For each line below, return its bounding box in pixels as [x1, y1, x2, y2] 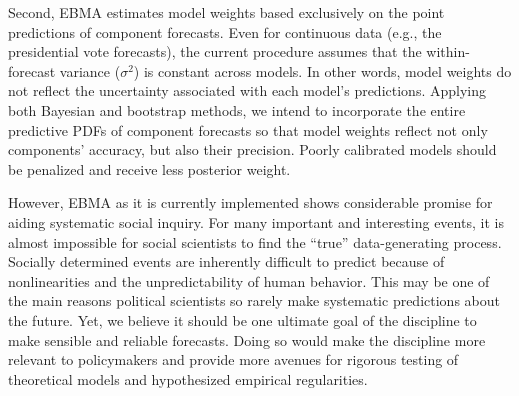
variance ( [59, 60, 121, 81]
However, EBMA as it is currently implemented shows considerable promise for [8, 192, 493, 213]
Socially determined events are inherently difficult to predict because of [8, 251, 445, 272]
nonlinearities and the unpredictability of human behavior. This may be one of [8, 270, 490, 291]
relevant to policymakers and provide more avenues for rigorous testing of [8, 349, 459, 370]
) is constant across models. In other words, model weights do [133, 60, 512, 81]
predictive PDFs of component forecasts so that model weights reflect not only [8, 119, 488, 140]
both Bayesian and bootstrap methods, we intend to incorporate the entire [8, 99, 466, 120]
